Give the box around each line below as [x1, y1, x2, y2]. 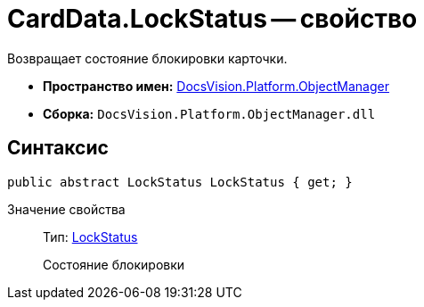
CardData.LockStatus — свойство [7, 4, 418, 34]
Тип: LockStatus [43, 228, 138, 245]
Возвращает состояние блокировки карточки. [7, 50, 288, 66]
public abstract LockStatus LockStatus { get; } [7, 174, 353, 189]
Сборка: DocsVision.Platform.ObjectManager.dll [43, 105, 376, 121]
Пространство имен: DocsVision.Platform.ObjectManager [43, 78, 389, 94]
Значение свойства [7, 201, 126, 217]
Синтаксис [7, 137, 109, 160]
